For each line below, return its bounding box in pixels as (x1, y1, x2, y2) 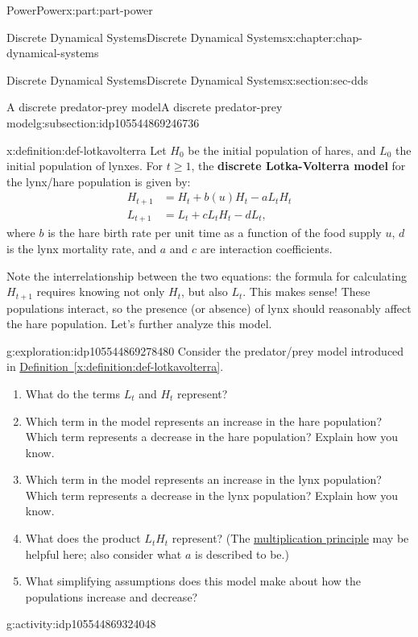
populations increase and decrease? (25, 588, 198, 605)
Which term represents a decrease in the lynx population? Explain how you (25, 486, 399, 503)
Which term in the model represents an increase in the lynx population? (25, 471, 382, 488)
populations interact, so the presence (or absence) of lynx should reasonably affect (6, 299, 412, 316)
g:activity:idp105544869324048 (6, 615, 156, 632)
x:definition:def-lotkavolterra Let (6, 141, 167, 158)
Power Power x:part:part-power (6, 2, 153, 18)
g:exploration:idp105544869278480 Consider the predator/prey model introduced (6, 342, 404, 359)
